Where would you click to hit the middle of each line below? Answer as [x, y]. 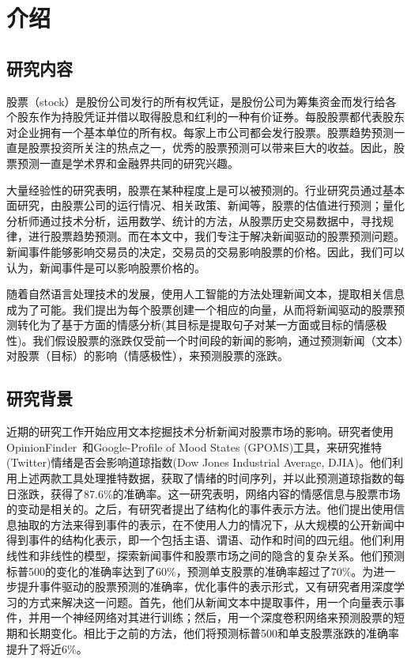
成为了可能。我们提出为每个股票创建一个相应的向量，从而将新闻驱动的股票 [200, 309]
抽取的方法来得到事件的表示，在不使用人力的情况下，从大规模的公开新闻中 [211, 524]
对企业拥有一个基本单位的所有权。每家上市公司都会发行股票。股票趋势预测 [200, 132]
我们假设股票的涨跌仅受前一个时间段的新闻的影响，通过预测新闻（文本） [218, 340]
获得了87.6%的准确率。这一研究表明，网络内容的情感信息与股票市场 [225, 493]
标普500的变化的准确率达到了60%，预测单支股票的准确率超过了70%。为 [190, 571]
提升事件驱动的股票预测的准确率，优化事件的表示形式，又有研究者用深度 [205, 586]
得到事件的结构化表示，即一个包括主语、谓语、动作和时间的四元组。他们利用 [205, 540]
